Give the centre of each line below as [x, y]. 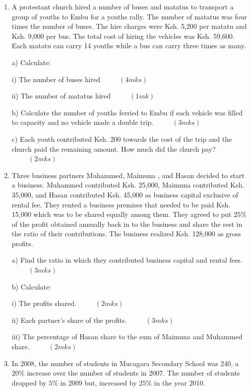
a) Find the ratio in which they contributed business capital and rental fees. [127, 260]
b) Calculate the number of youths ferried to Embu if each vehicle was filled [127, 112]
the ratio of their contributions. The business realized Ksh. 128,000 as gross [126, 234]
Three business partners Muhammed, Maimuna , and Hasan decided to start [128, 175]
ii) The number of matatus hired [61, 96]
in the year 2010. [180, 382]
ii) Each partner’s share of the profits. [69, 320]
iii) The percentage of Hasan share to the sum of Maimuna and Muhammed [127, 337]
